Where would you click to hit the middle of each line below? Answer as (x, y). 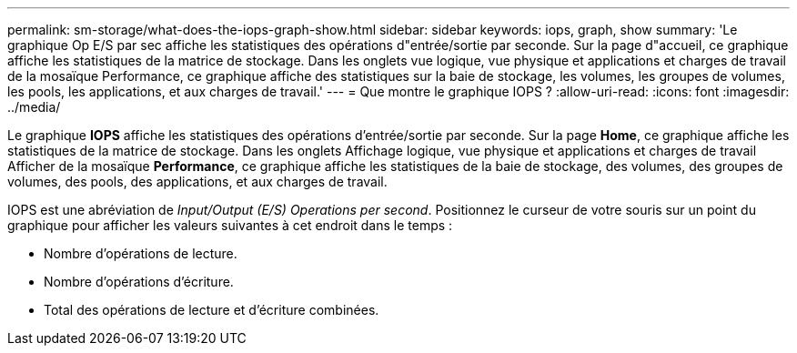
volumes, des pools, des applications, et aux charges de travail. (197, 182)
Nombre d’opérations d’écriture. (139, 282)
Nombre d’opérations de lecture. (141, 253)
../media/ (34, 107)
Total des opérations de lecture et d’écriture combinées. (212, 310)
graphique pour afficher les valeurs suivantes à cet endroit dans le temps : (230, 225)
